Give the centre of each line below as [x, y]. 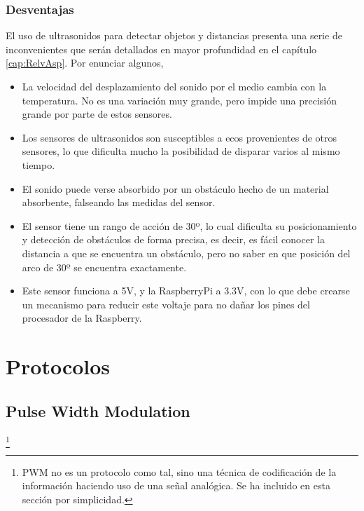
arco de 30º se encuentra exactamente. [104, 267]
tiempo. [38, 164]
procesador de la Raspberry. [82, 318]
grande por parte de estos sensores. [97, 114]
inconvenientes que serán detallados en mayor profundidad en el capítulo [161, 49]
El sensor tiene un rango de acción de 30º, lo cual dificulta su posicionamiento [189, 225]
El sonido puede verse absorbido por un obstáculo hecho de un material [175, 188]
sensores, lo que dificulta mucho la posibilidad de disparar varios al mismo [181, 151]
